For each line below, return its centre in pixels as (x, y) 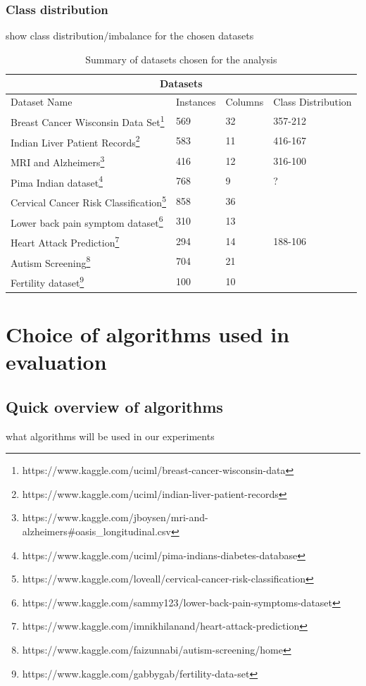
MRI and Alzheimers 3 (58, 161)
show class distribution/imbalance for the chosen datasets (130, 36)
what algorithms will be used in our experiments (110, 436)
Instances (196, 102)
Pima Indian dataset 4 (57, 181)
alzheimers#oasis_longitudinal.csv (96, 531)
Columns (245, 102)
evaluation (56, 362)
